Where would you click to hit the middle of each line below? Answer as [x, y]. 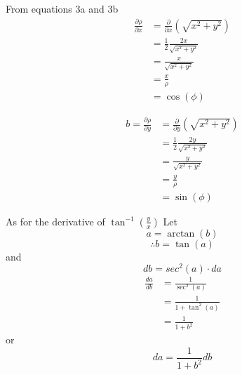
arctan [181, 233]
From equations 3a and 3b [62, 8]
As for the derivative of [55, 221]
